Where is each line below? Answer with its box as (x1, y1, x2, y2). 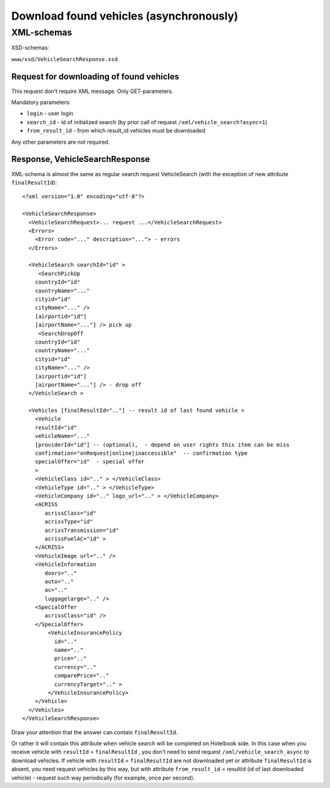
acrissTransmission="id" (45, 526, 119, 534)
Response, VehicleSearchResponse (11, 154, 150, 164)
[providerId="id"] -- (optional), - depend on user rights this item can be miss (34, 441, 290, 448)
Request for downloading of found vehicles (11, 71, 180, 82)
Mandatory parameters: (11, 98, 71, 106)
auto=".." (45, 578, 74, 585)
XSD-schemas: (11, 44, 50, 51)
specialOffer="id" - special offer (34, 458, 145, 465)
